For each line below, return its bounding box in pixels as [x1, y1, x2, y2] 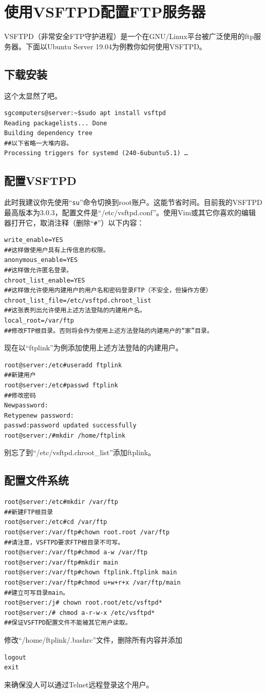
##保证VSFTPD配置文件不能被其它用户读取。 [4, 619, 131, 627]
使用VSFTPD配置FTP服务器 [4, 1, 206, 22]
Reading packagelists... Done [4, 119, 107, 127]
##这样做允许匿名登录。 [4, 266, 73, 274]
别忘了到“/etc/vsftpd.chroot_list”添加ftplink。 [4, 447, 156, 458]
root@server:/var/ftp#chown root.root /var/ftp [4, 529, 170, 536]
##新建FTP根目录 [4, 508, 53, 516]
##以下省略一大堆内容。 [4, 139, 73, 147]
